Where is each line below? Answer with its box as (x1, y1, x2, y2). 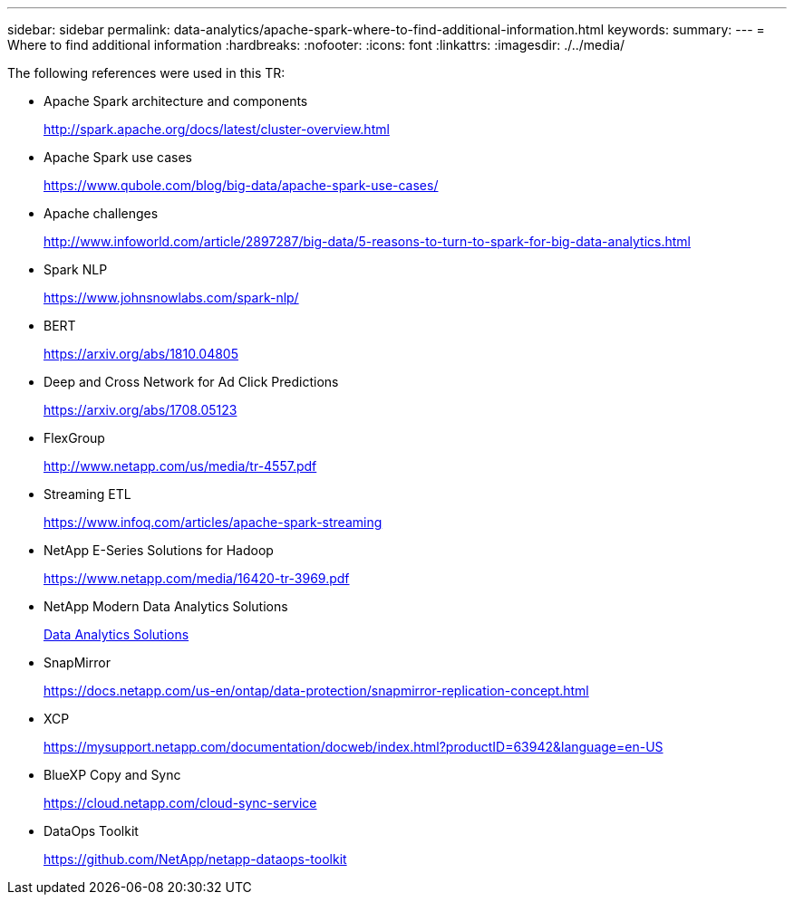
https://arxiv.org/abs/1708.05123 (44, 402, 237, 417)
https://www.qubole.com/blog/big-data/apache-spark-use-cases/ (44, 178, 439, 193)
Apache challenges (44, 206, 159, 221)
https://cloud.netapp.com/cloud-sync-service (44, 795, 317, 811)
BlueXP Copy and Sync (44, 767, 181, 782)
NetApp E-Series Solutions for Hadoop (44, 542, 274, 558)
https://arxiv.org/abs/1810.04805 (44, 346, 239, 361)
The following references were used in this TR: (7, 65, 286, 81)
